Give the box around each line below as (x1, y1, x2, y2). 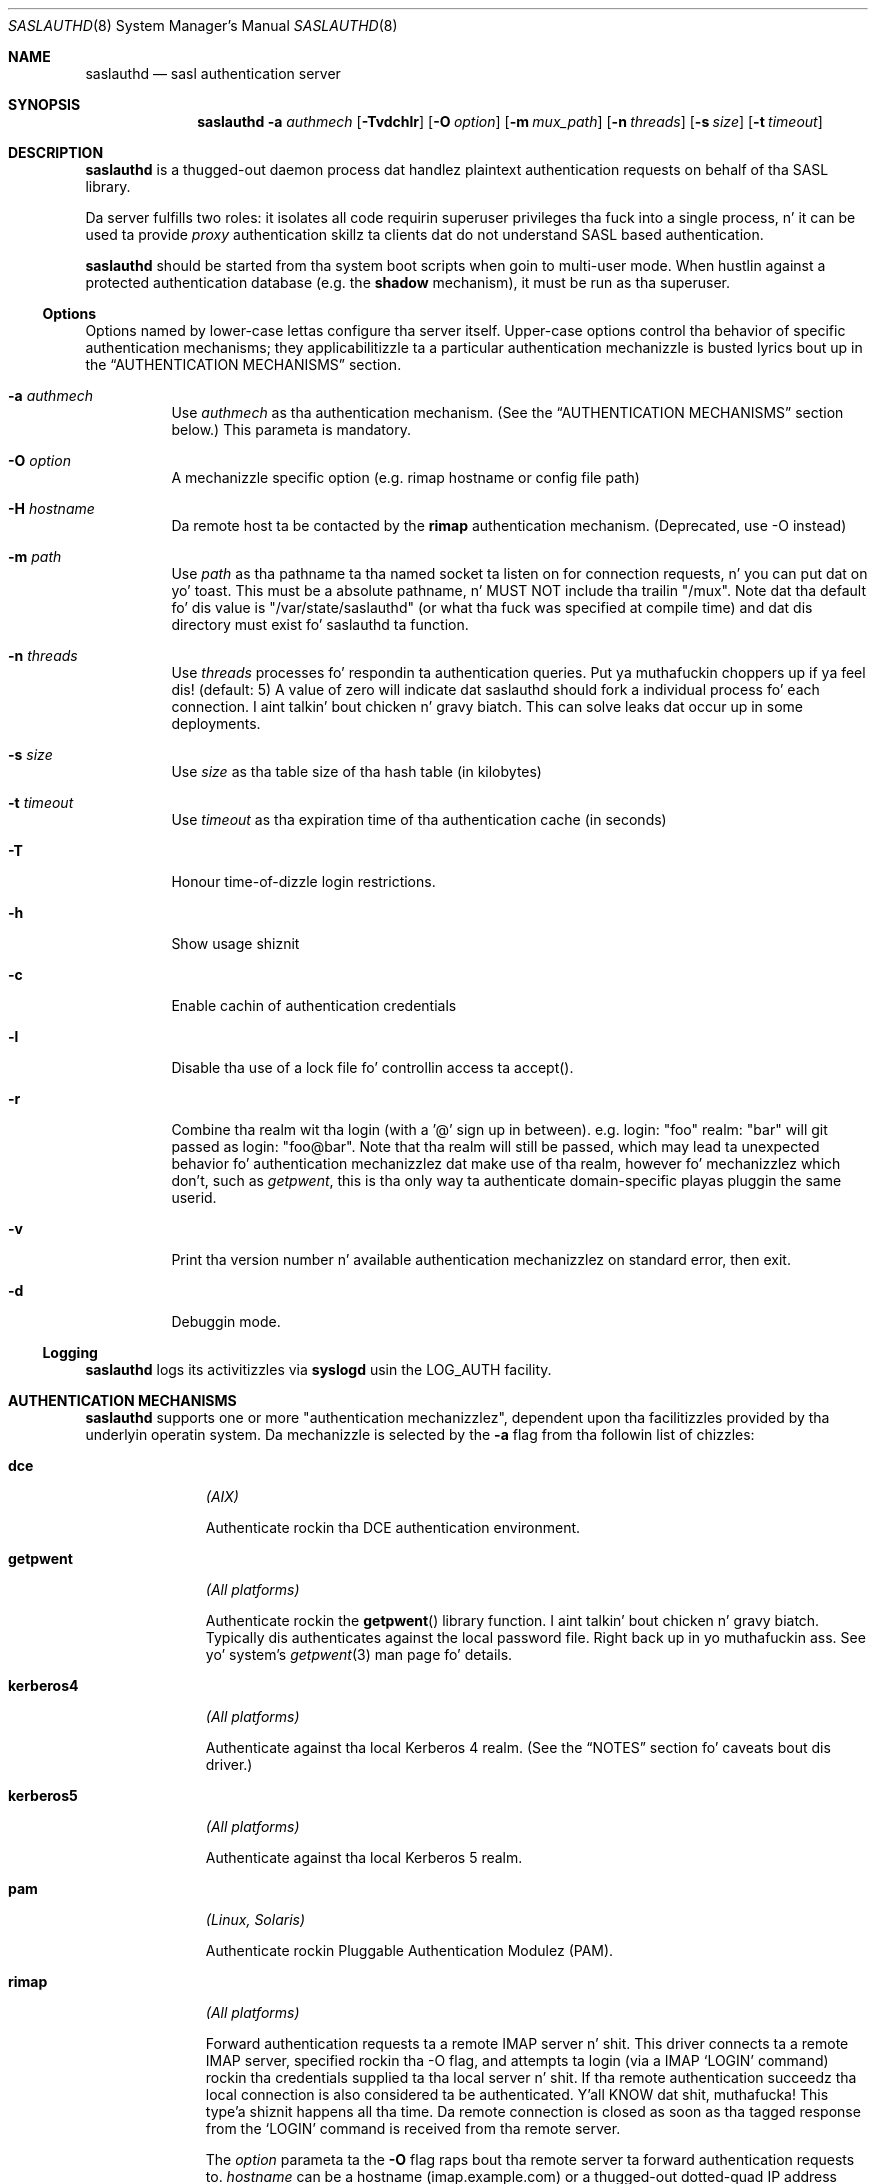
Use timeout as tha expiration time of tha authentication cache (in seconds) (171, 811, 667, 828)
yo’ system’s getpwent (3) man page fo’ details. (205, 1646, 513, 1663)
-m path (8, 548, 62, 565)
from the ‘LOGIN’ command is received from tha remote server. (205, 2120, 621, 2137)
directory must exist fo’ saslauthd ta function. (171, 616, 469, 633)
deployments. (171, 715, 261, 732)
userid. (171, 1189, 217, 1206)
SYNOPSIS (8, 96, 81, 113)
